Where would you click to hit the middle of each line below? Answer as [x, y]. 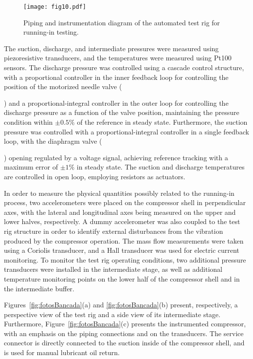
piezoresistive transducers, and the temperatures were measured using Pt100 [118, 58]
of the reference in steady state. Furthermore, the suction [162, 122]
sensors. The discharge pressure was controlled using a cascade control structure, [124, 67]
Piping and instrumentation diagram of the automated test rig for [122, 22]
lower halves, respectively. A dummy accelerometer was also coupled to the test [122, 221]
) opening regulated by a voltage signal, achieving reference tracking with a [116, 157]
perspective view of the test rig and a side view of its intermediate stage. [112, 314]
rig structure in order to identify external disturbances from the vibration [114, 231]
